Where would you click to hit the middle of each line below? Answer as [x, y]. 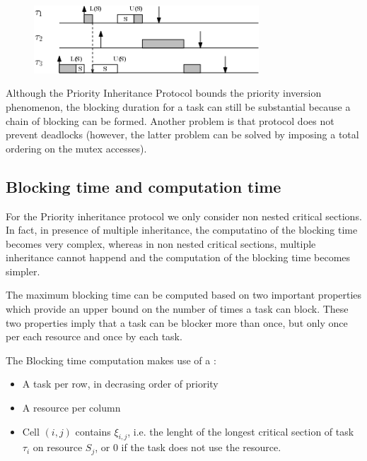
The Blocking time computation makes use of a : [111, 360]
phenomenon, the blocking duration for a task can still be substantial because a [178, 106]
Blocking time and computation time [144, 186]
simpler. [23, 271]
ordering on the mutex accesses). [76, 148]
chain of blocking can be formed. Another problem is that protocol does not [170, 120]
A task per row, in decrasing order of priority [120, 384]
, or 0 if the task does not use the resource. [188, 447]
